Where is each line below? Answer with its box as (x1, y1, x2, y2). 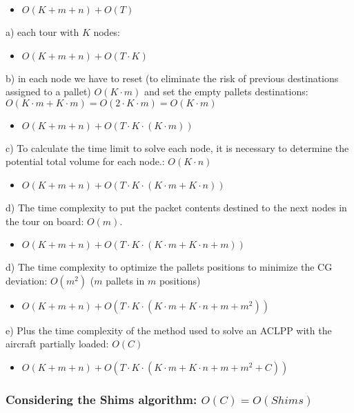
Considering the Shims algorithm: (6, 390, 197, 407)
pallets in (106, 273, 145, 287)
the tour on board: (6, 213, 84, 228)
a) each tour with (6, 25, 79, 39)
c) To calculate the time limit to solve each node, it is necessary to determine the (6, 140, 349, 155)
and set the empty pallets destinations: (144, 84, 308, 99)
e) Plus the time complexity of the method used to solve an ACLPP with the (6, 323, 332, 337)
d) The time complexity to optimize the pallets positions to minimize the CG (6, 260, 333, 274)
